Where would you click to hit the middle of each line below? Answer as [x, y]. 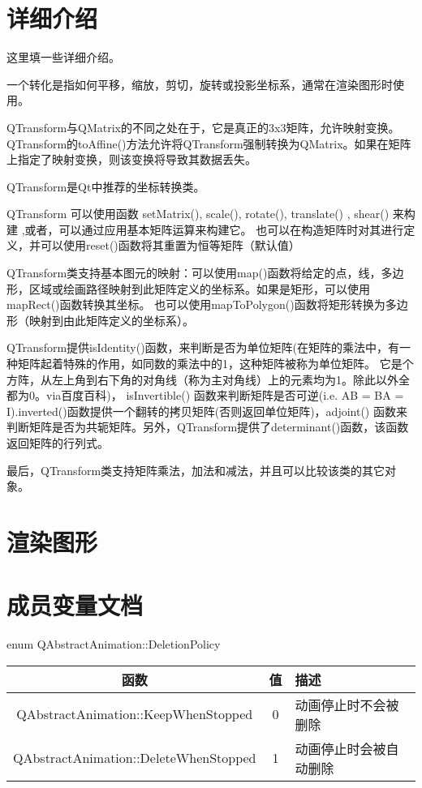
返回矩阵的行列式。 [58, 443]
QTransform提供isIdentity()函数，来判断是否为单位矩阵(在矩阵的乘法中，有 [203, 347]
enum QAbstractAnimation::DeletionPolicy [114, 644]
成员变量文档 [75, 605]
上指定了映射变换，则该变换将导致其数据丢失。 [131, 159]
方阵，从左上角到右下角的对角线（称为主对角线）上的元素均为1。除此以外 [202, 379]
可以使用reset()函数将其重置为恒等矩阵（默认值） [170, 245]
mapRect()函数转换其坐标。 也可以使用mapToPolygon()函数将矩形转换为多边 [207, 304]
